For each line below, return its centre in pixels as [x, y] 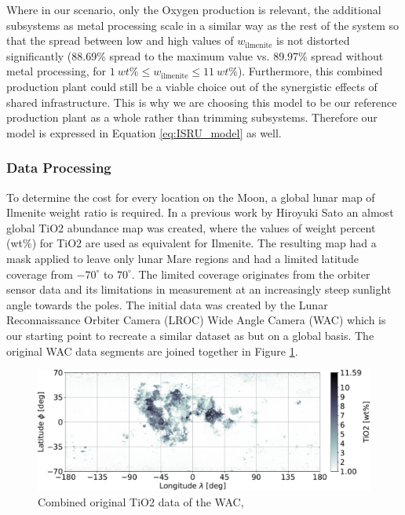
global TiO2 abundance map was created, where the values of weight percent [191, 227]
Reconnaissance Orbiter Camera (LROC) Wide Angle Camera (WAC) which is [196, 320]
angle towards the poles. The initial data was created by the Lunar [167, 304]
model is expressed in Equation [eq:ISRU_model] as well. [144, 132]
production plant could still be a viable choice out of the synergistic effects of [192, 86]
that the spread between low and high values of [120, 40]
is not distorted [313, 40]
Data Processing [59, 168]
